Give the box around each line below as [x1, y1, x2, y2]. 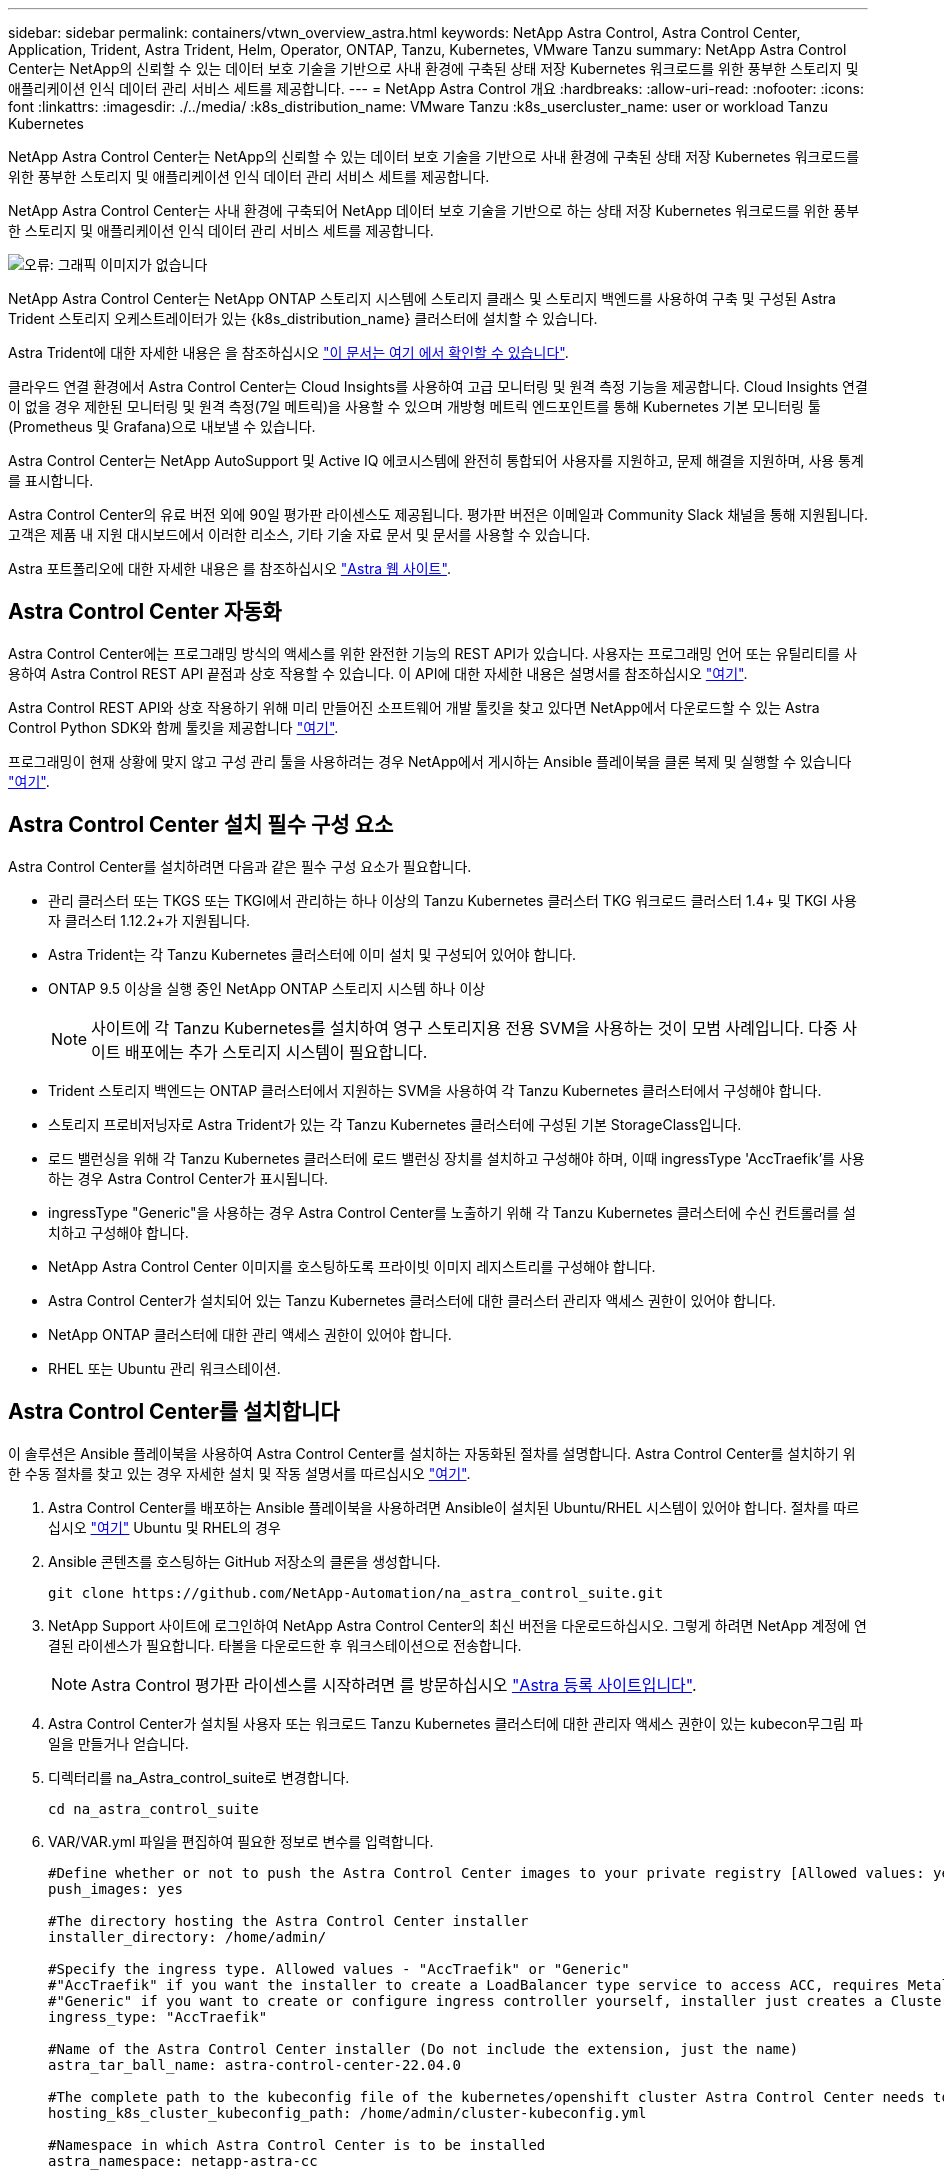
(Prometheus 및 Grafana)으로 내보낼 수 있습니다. [8, 418, 316, 435]
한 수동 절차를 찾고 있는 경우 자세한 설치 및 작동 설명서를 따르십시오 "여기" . [8, 1464, 471, 1482]
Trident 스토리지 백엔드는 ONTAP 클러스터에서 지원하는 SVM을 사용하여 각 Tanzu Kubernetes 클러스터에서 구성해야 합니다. [48, 1081, 822, 1099]
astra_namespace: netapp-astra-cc [48, 2152, 318, 2169]
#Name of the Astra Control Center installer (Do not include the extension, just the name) [48, 2040, 799, 2057]
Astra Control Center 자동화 [8, 599, 282, 625]
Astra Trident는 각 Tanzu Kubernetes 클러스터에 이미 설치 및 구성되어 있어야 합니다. [48, 945, 577, 963]
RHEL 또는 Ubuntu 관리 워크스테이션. [48, 1359, 281, 1377]
